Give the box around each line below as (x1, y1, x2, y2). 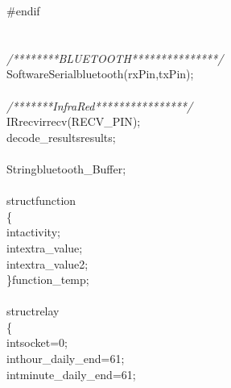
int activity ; (6, 223, 60, 240)
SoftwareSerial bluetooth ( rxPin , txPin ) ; (6, 65, 194, 82)
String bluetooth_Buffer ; (6, 160, 126, 177)
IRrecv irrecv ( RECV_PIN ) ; (6, 113, 141, 130)
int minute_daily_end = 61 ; (6, 365, 136, 382)
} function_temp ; (6, 271, 89, 288)
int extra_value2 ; (6, 255, 89, 272)
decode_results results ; (6, 128, 116, 145)
